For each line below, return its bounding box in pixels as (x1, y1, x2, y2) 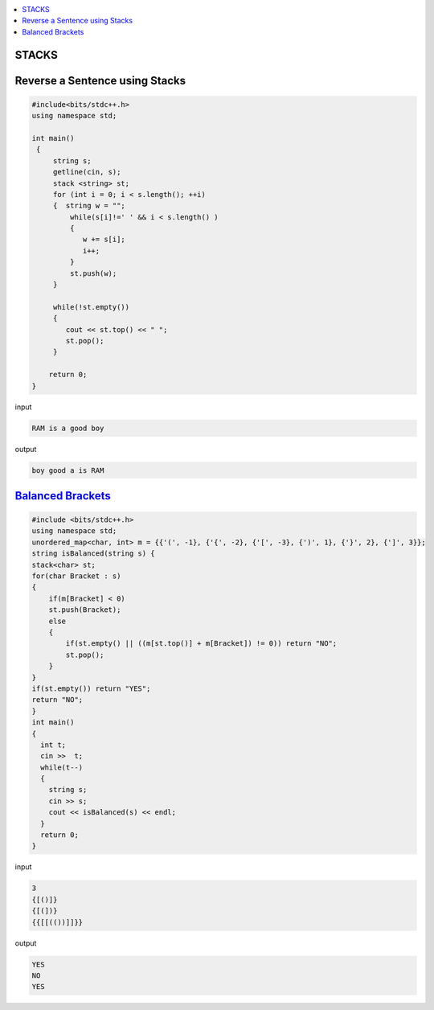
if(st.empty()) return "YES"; (31, 684, 151, 693)
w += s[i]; (82, 235, 126, 244)
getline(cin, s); (52, 167, 121, 177)
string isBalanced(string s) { (31, 549, 156, 558)
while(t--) (40, 762, 84, 772)
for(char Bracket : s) (31, 572, 121, 581)
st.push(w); (69, 269, 117, 277)
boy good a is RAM (31, 466, 104, 474)
